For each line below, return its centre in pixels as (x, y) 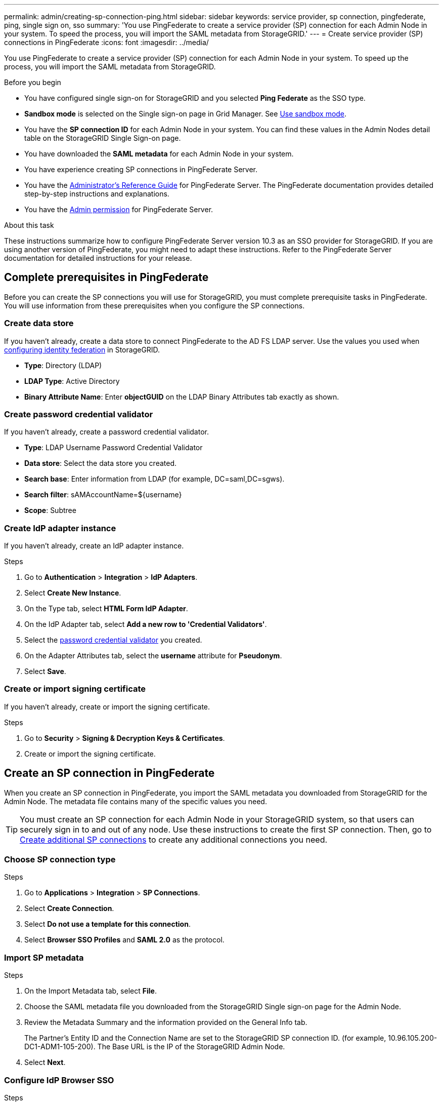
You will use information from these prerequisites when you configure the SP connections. (154, 305)
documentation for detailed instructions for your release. (98, 258)
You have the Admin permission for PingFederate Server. (119, 209)
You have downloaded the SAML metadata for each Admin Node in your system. (159, 154)
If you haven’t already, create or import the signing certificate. (107, 706)
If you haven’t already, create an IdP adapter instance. (94, 546)
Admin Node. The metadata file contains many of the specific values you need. (136, 801)
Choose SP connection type (60, 860)
